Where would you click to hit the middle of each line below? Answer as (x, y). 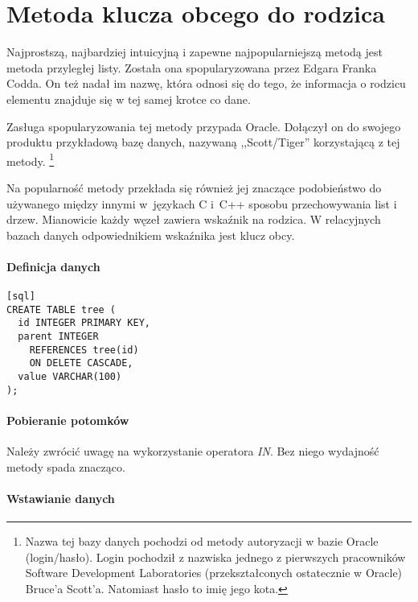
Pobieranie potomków (68, 420)
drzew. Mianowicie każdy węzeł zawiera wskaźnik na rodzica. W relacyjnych (194, 219)
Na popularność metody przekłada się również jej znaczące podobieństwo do (194, 187)
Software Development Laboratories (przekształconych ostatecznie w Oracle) (214, 573)
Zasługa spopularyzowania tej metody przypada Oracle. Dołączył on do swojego (204, 126)
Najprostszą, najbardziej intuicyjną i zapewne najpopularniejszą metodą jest (195, 52)
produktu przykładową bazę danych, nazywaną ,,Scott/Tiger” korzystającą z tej (203, 142)
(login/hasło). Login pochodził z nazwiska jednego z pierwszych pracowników (215, 557)
